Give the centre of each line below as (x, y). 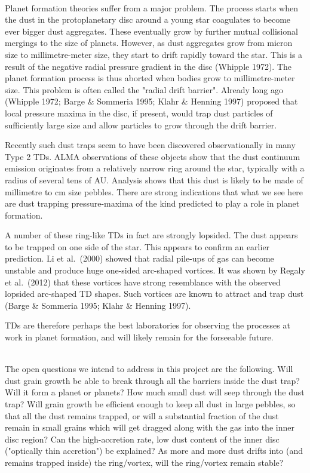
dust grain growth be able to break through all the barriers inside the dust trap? (152, 380)
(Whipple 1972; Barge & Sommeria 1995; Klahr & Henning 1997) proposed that (151, 101)
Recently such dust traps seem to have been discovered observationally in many (150, 145)
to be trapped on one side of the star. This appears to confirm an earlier (137, 246)
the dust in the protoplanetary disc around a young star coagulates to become (148, 19)
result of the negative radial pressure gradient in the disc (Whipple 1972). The (148, 66)
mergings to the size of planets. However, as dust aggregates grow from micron (149, 43)
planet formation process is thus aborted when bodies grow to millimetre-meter (150, 78)
